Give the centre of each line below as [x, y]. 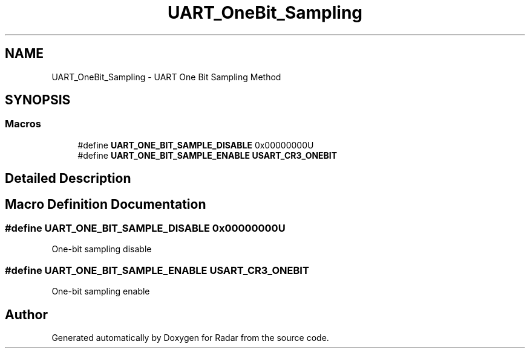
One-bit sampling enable [101, 291]
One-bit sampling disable [102, 249]
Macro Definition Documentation [106, 204]
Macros [23, 124]
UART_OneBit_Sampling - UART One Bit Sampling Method [166, 77]
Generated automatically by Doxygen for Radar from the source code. [190, 338]
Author [26, 314]
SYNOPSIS [38, 100]
